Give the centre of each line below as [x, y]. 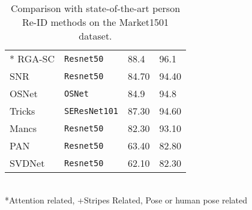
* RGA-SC [32, 58]
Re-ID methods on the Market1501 [95, 22]
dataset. [95, 36]
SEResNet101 [91, 111]
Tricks [22, 111]
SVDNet [27, 163]
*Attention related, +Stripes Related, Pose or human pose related [126, 199]
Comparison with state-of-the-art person [95, 8]
